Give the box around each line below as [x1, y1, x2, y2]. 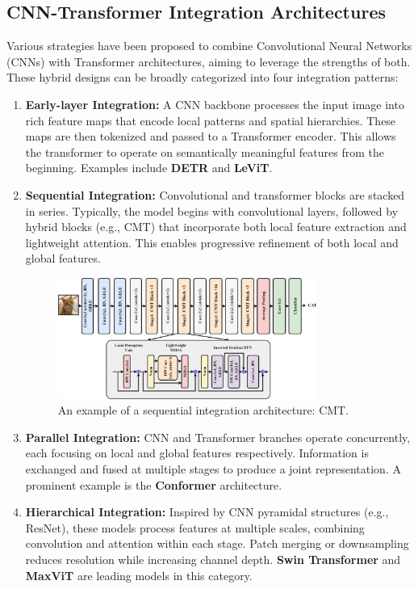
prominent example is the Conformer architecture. [25, 476, 282, 493]
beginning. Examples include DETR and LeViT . [25, 159, 273, 176]
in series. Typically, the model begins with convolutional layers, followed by [25, 202, 399, 219]
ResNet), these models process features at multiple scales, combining [25, 519, 365, 536]
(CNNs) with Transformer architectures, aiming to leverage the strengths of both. [6, 53, 411, 69]
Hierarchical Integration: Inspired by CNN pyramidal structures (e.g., [25, 503, 389, 520]
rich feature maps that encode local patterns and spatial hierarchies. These [25, 111, 396, 128]
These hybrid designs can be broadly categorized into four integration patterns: [6, 69, 399, 86]
